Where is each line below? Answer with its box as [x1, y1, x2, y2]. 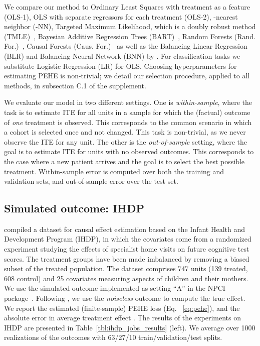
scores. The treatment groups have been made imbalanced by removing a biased [4, 253, 249, 264]
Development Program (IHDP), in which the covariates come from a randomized [4, 234, 251, 244]
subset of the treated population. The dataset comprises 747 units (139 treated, [4, 263, 248, 274]
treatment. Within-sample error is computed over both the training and [4, 166, 224, 176]
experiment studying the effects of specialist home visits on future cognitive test [4, 244, 249, 254]
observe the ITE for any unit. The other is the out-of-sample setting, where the [4, 136, 247, 147]
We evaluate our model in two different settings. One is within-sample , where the [4, 97, 252, 107]
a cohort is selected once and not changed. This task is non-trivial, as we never [4, 127, 246, 137]
